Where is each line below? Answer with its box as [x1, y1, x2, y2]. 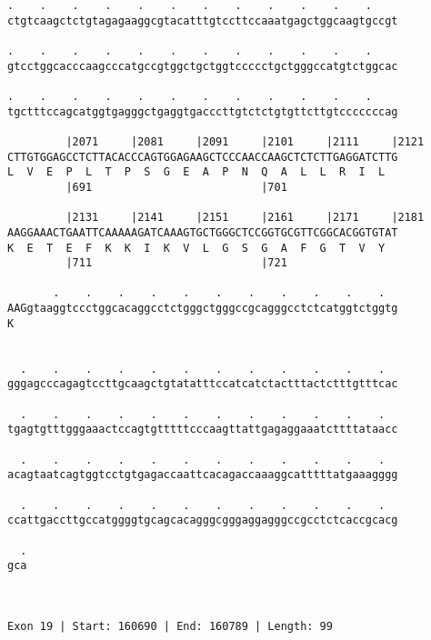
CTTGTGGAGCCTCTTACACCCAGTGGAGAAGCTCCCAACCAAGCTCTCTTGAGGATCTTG [7, 150, 398, 164]
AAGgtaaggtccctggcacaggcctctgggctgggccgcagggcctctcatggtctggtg [7, 302, 398, 315]
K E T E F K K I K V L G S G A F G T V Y [7, 241, 386, 255]
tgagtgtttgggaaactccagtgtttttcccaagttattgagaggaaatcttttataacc [7, 423, 398, 436]
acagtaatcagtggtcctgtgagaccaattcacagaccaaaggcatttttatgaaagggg [7, 468, 398, 482]
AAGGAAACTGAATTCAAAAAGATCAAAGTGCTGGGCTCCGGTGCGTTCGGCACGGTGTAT [7, 225, 398, 239]
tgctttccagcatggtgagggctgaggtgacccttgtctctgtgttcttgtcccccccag [7, 105, 398, 118]
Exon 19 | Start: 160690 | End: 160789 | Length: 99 [7, 619, 333, 633]
